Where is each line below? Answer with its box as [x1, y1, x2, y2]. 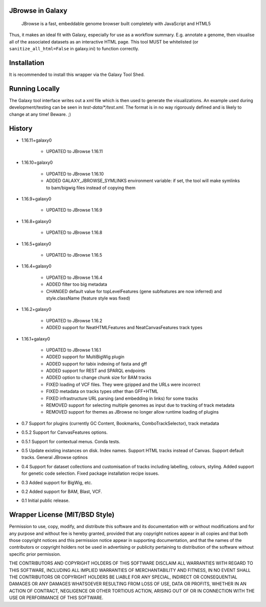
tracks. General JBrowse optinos [21, 455, 88, 460]
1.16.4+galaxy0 [21, 263, 52, 269]
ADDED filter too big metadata [46, 281, 107, 287]
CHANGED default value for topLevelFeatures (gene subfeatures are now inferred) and [46, 288, 222, 294]
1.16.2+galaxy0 [21, 306, 52, 312]
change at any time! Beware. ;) [9, 111, 71, 117]
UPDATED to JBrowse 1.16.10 [46, 171, 104, 177]
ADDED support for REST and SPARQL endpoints [46, 368, 145, 374]
